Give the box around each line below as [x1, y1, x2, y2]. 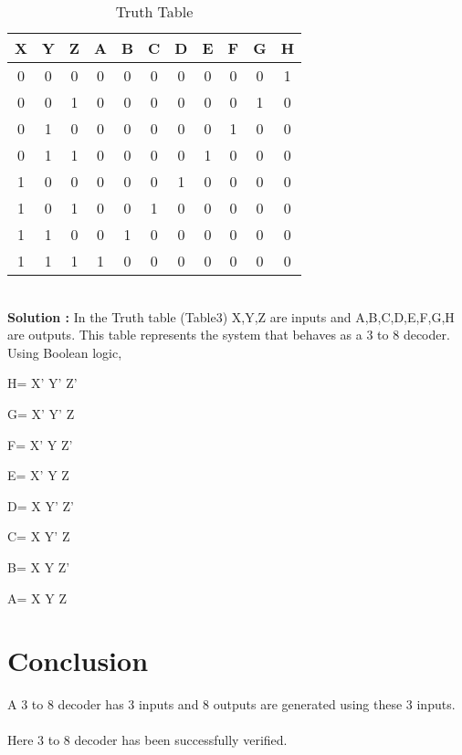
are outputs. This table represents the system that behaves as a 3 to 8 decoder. [7, 325, 450, 344]
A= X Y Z [7, 588, 67, 607]
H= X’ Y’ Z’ [7, 373, 78, 393]
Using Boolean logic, [7, 342, 122, 362]
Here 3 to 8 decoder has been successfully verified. [7, 730, 288, 750]
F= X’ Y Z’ [7, 435, 73, 454]
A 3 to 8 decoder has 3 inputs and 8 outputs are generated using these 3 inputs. [7, 695, 456, 714]
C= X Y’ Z [7, 527, 70, 546]
